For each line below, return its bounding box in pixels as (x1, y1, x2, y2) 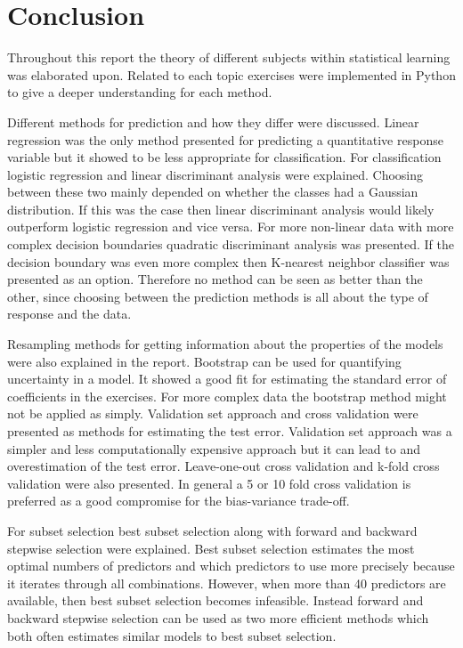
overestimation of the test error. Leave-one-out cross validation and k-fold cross (7, 457, 440, 475)
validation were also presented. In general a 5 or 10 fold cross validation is (7, 474, 411, 492)
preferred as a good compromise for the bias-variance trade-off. (7, 491, 350, 510)
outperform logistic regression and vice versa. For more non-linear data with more (7, 217, 454, 236)
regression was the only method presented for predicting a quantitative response (7, 130, 443, 149)
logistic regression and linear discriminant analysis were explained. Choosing (7, 165, 424, 183)
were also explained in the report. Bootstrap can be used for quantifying (7, 352, 402, 370)
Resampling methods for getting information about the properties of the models (7, 335, 443, 353)
